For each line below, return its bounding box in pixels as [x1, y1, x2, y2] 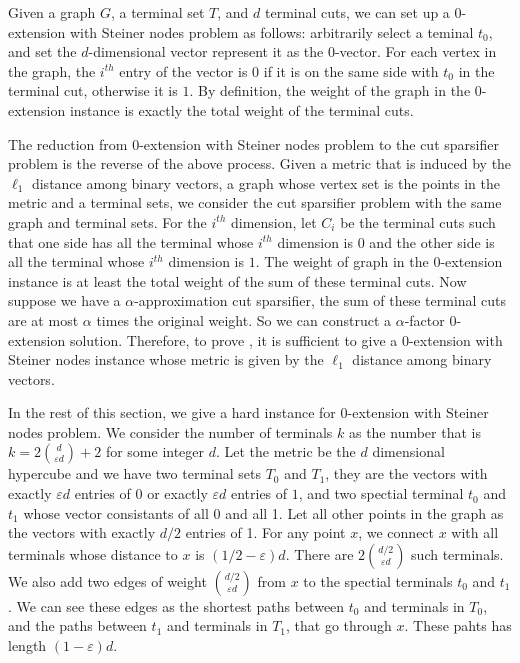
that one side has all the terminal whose [8, 231, 254, 252]
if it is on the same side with [263, 60, 439, 81]
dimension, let [230, 211, 317, 232]
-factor [404, 309, 445, 330]
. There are [285, 543, 354, 564]
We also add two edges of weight [8, 570, 207, 591]
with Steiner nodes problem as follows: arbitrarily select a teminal [69, 21, 474, 42]
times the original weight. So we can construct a [96, 309, 391, 330]
